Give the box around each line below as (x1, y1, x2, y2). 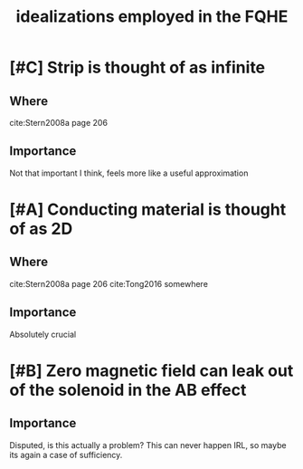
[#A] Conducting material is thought (9, 199, 287, 219)
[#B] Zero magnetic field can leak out (9, 360, 294, 381)
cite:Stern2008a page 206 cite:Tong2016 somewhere (9, 278, 208, 289)
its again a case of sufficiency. (9, 449, 123, 460)
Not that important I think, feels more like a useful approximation (9, 167, 249, 178)
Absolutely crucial (9, 329, 77, 340)
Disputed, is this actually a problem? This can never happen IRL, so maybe (9, 439, 287, 450)
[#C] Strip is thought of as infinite (9, 57, 266, 78)
